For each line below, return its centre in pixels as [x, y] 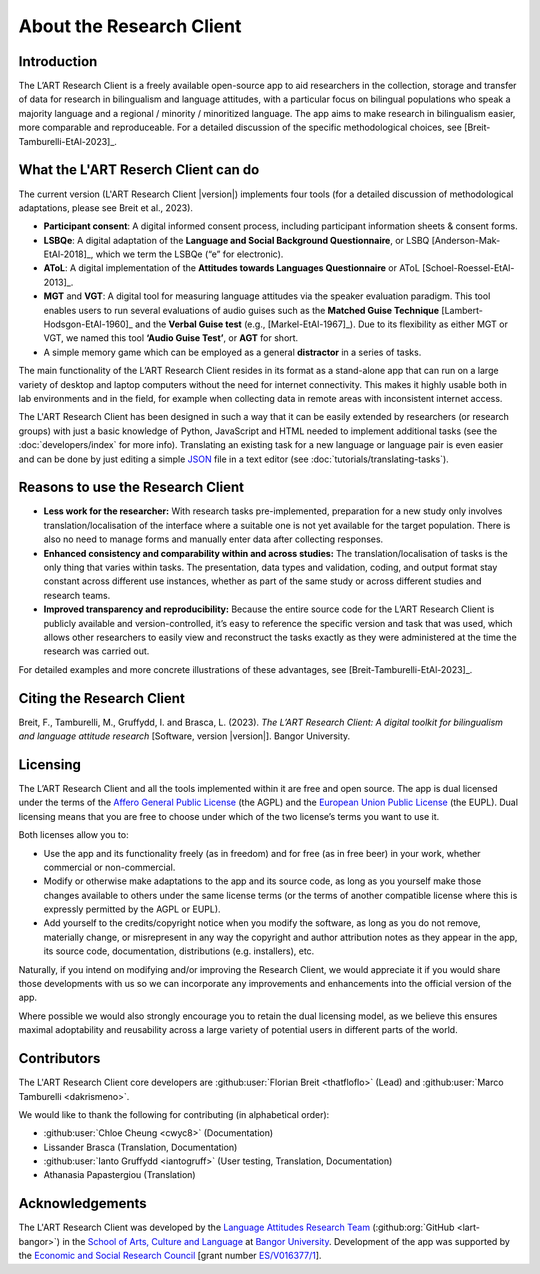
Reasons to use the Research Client [131, 487]
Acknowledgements [82, 1203]
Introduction [58, 61]
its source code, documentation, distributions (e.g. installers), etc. [179, 951]
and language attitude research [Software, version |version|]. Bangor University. [184, 736]
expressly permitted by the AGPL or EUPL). [132, 909]
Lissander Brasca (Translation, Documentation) [140, 1147]
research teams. [77, 595]
